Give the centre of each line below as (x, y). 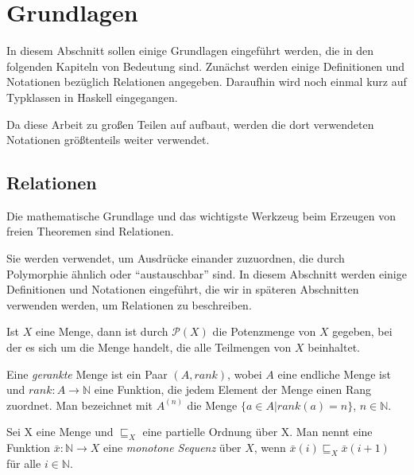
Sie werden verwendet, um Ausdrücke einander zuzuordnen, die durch (176, 258)
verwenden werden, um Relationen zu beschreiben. (129, 304)
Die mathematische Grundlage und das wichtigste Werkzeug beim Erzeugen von (201, 215)
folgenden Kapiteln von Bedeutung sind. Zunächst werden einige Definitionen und (206, 66)
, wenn (270, 448)
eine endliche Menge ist (334, 374)
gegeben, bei (362, 331)
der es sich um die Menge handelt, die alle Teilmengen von (149, 347)
